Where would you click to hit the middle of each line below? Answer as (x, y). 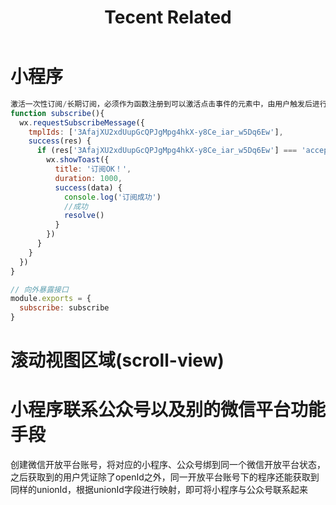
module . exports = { (51, 299)
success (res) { (60, 141)
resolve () (84, 216)
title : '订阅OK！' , (93, 169)
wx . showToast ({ (78, 160)
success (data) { (88, 187)
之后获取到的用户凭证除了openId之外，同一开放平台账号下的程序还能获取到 (165, 477)
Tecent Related (168, 17)
